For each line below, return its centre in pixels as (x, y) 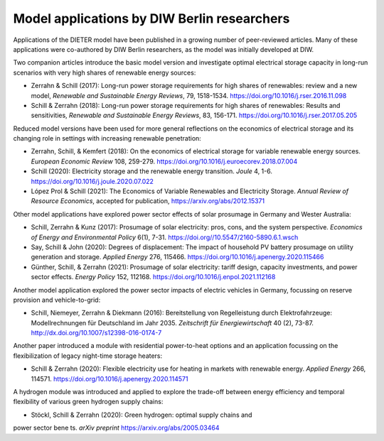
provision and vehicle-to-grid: (57, 300)
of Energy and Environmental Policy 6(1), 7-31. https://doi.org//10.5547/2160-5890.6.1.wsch (165, 237)
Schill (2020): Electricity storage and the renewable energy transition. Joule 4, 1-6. (152, 171)
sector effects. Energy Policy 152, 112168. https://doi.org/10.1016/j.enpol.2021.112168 (153, 277)
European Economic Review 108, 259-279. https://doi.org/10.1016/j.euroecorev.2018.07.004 (164, 161)
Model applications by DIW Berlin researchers (151, 18)
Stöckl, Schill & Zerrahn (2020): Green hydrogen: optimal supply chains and (142, 415)
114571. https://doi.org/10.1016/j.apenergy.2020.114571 (110, 379)
